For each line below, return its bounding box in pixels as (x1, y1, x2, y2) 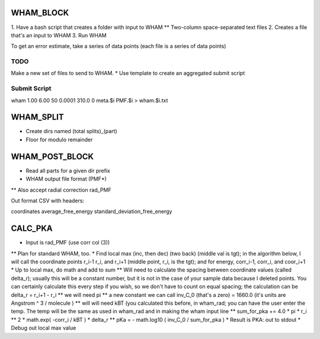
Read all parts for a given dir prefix (25, 167, 111, 174)
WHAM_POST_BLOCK (11, 151, 94, 162)
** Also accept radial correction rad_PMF (11, 186, 112, 193)
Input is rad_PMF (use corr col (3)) (25, 239, 110, 246)
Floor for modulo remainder (25, 136, 93, 143)
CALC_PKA (11, 224, 53, 234)
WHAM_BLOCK (11, 8, 69, 18)
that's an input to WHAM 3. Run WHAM (11, 31, 107, 38)
